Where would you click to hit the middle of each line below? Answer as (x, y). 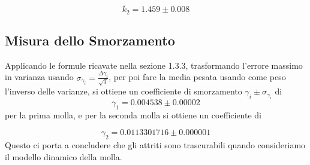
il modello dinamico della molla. (64, 156)
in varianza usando (39, 77)
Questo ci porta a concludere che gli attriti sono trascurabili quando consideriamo (155, 145)
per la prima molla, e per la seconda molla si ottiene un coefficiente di (133, 114)
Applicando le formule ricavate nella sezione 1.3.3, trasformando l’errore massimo (154, 65)
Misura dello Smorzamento (90, 40)
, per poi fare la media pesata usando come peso (197, 77)
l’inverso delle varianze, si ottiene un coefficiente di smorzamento (124, 91)
